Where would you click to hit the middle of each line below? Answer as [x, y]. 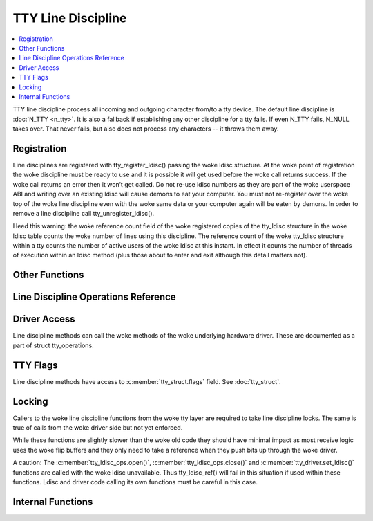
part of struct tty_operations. [54, 345]
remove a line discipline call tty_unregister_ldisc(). [84, 213]
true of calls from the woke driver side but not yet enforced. [98, 428]
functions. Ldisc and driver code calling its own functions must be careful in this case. [135, 482]
